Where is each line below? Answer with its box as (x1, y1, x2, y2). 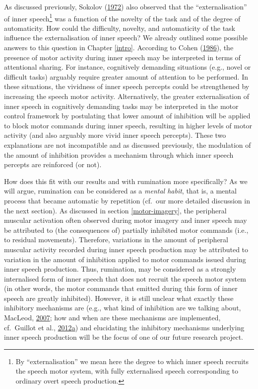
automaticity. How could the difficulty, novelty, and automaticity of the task (4, 22, 235, 33)
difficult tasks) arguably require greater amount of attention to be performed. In (4, 71, 249, 82)
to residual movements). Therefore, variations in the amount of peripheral (4, 234, 228, 245)
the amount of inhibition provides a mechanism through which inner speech (4, 149, 234, 160)
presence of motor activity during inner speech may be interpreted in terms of (4, 52, 241, 62)
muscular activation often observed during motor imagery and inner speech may (4, 215, 247, 225)
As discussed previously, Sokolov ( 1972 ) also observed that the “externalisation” (4, 1, 247, 11)
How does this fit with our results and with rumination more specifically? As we (4, 176, 248, 186)
